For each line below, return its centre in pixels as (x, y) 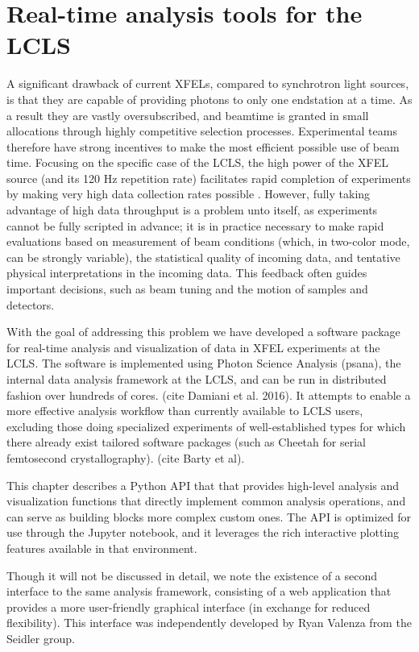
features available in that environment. (102, 548)
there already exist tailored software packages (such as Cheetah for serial (186, 442)
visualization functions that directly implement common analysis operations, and (206, 501)
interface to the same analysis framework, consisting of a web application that (199, 591)
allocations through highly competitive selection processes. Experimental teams (202, 131)
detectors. (31, 304)
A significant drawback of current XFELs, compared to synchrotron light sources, (208, 83)
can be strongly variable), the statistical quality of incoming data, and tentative (203, 257)
